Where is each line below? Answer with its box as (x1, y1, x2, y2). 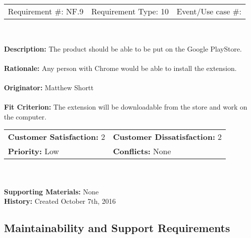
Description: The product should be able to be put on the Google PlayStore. (4, 43, 242, 54)
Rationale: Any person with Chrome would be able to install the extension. (4, 62, 237, 73)
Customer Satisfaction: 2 (8, 131, 105, 143)
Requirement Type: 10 (91, 5, 169, 17)
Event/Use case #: (176, 5, 242, 17)
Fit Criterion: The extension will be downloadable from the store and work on (4, 102, 248, 112)
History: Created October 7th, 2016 (4, 196, 116, 206)
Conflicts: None (113, 145, 171, 157)
